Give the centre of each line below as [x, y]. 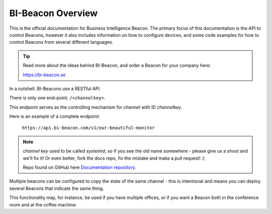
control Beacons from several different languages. [61, 42]
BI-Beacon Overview [53, 13]
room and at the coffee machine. [43, 204]
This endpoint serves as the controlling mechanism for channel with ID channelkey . [96, 107]
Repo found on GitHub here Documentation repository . [80, 167]
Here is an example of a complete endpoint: [55, 116]
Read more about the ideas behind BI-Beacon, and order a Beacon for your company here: [117, 65]
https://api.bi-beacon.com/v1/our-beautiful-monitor [88, 128]
